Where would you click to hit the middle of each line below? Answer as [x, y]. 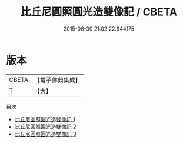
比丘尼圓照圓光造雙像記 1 [45, 119]
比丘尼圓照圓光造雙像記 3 [45, 134]
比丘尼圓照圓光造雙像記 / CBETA [99, 12]
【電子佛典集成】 [57, 80]
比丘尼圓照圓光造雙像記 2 [45, 127]
